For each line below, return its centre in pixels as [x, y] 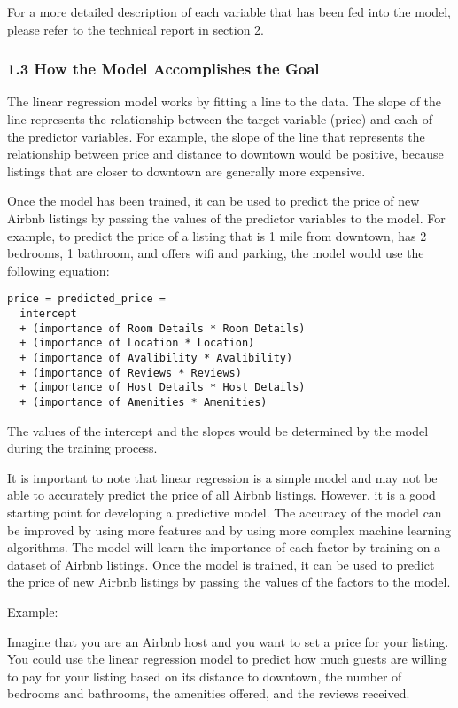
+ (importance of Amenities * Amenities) [144, 402]
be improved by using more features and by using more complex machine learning [229, 529]
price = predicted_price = [86, 299]
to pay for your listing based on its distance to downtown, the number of [205, 676]
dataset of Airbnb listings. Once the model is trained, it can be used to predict [221, 564]
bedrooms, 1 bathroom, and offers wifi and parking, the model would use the [216, 253]
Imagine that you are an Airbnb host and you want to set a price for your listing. [228, 641]
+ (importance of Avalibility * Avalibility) [156, 358]
